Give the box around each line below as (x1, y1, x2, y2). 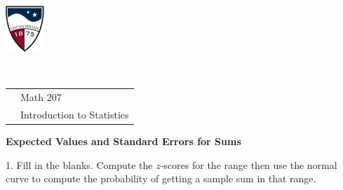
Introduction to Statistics (20, 107, 129, 121)
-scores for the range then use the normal (160, 157, 337, 172)
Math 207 (20, 90, 62, 104)
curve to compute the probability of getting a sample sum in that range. (6, 171, 316, 186)
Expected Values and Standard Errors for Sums (6, 134, 241, 149)
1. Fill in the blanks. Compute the (6, 157, 153, 172)
